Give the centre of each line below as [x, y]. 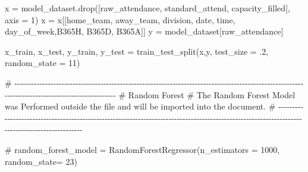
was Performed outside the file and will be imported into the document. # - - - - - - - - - [154, 106]
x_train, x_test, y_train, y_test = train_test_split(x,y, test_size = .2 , [137, 51]
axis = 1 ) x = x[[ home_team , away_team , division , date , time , [120, 19]
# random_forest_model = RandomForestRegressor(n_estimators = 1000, [142, 149]
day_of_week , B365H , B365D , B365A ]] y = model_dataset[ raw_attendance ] [144, 31]
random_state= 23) [41, 161]
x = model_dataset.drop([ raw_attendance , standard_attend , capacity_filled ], [147, 8]
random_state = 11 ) [43, 63]
